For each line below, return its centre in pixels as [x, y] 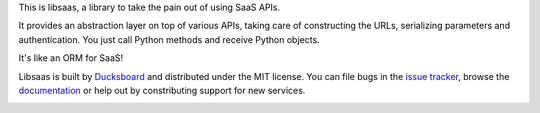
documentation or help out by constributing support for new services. [162, 90]
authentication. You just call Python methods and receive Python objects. [169, 39]
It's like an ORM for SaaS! [71, 58]
